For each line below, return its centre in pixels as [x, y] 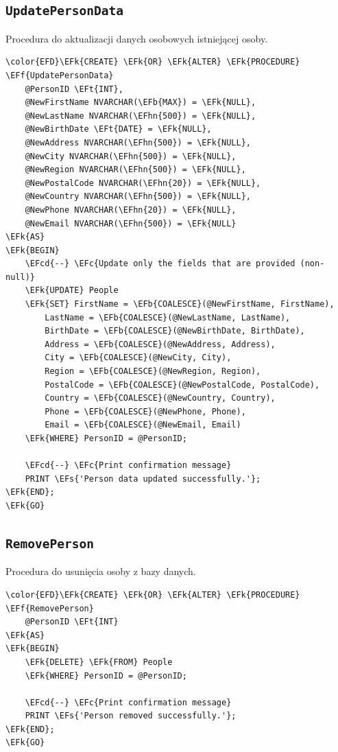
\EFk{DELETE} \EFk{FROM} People [99, 662]
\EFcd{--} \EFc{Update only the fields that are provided [160, 264]
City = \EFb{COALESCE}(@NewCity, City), [138, 358]
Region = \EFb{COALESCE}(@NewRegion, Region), [153, 372]
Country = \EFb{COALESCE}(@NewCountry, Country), [160, 398]
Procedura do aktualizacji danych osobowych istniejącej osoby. [137, 38]
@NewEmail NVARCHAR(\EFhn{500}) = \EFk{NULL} [131, 223]
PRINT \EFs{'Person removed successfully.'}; [131, 716]
